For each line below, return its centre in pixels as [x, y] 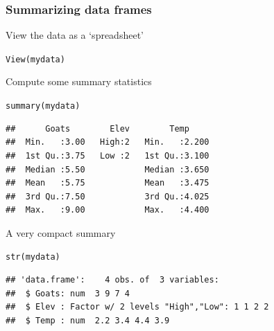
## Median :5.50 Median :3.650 [108, 169]
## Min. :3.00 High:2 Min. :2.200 [108, 142]
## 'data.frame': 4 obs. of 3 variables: [112, 280]
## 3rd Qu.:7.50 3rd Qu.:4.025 [108, 196]
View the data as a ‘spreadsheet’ [75, 35]
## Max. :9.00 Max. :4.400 [108, 210]
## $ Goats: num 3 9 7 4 [68, 293]
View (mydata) [35, 59]
